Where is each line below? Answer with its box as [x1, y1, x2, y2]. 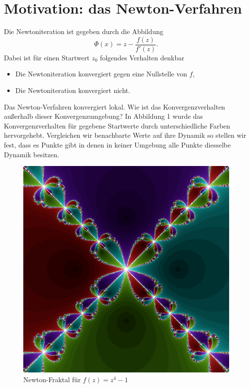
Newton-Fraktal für [23, 374, 81, 384]
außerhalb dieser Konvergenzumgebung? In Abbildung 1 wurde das [4, 111, 203, 121]
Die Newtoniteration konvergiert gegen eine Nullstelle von [15, 69, 187, 79]
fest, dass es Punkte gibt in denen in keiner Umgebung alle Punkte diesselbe [4, 139, 231, 149]
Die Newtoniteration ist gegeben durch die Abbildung [4, 26, 164, 37]
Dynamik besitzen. [4, 149, 59, 159]
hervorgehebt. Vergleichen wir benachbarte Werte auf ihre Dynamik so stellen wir [4, 130, 247, 140]
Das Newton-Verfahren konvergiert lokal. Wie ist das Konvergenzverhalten [4, 101, 225, 111]
